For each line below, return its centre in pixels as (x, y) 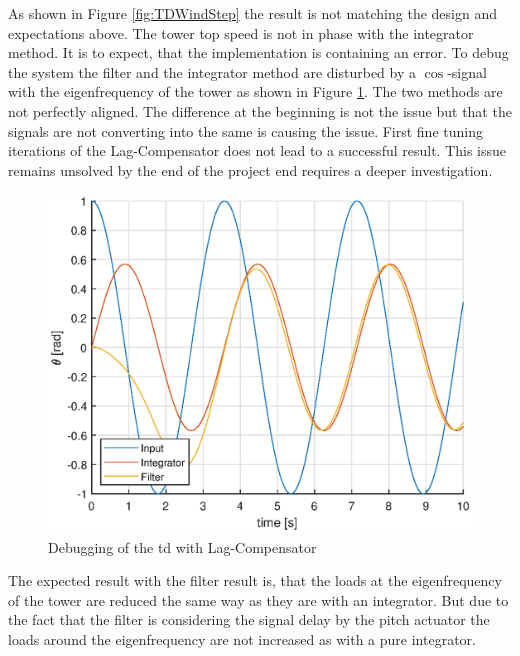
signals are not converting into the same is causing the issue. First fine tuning (245, 130)
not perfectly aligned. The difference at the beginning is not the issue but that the (260, 110)
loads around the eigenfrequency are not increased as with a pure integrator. (242, 639)
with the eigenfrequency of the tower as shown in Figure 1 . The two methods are (255, 91)
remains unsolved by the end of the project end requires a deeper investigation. (250, 169)
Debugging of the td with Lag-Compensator (182, 546)
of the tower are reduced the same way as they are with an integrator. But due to (258, 599)
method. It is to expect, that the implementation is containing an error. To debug (258, 52)
